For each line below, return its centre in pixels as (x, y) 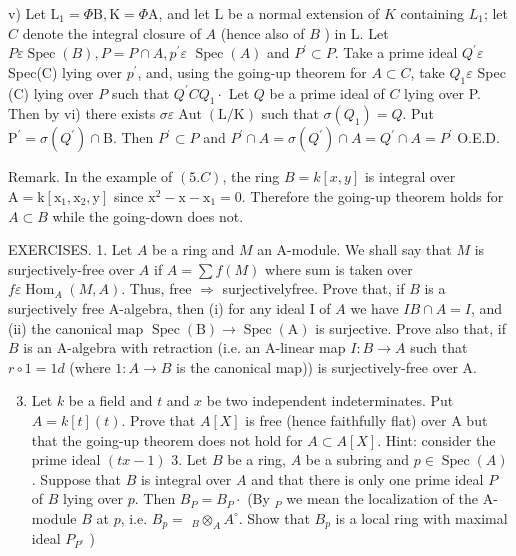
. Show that (274, 517)
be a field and (110, 400)
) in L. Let (356, 32)
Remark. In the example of (90, 176)
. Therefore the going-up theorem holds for (372, 195)
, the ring (251, 176)
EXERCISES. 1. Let (70, 249)
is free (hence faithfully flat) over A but (366, 419)
